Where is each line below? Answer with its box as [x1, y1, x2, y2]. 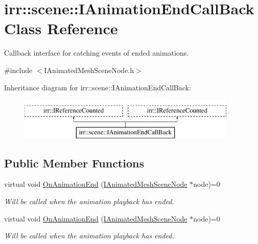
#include [4, 64, 33, 75]
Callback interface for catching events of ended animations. [4, 47, 189, 58]
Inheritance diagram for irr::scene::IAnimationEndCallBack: [4, 82, 191, 92]
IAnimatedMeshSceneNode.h [44, 64, 134, 75]
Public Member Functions [4, 155, 144, 170]
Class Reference [4, 18, 118, 39]
